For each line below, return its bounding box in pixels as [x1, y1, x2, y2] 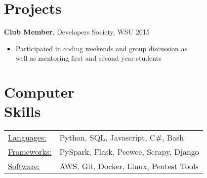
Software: [8, 160, 40, 172]
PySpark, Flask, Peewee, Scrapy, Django [59, 146, 199, 158]
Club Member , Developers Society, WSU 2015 [4, 27, 150, 37]
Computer [4, 82, 75, 102]
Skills [4, 101, 41, 121]
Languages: [8, 132, 46, 143]
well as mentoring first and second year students [15, 53, 162, 63]
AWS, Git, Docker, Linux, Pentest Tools [59, 160, 199, 172]
